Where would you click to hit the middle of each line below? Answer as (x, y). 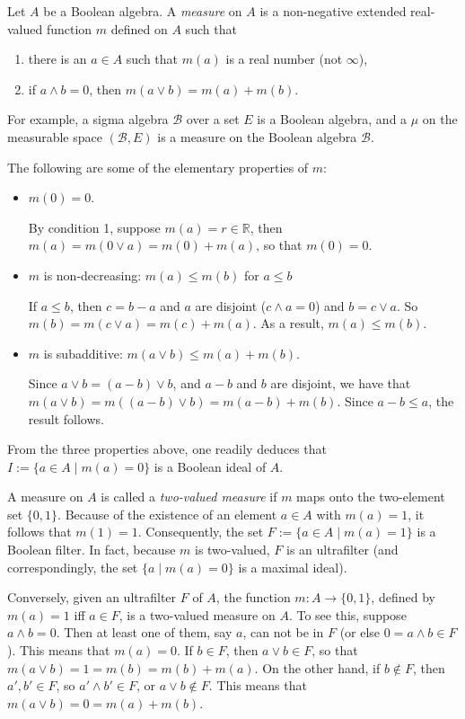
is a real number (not (284, 59)
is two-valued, (232, 550)
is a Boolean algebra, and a (332, 119)
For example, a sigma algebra (88, 119)
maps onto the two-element (371, 497)
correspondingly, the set (73, 567)
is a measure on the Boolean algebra (257, 136)
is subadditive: (83, 353)
